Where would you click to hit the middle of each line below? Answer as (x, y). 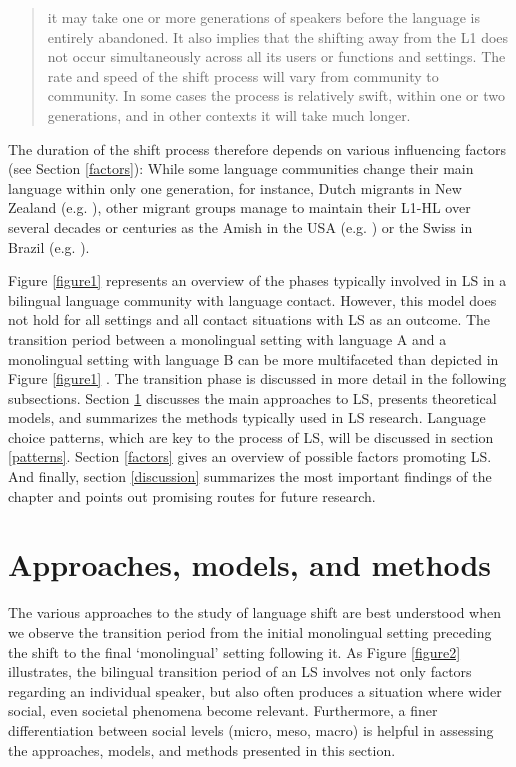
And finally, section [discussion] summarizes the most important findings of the (250, 476)
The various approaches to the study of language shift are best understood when (254, 612)
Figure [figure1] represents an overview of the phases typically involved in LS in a (257, 280)
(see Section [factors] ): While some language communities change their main (241, 168)
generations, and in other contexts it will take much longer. (229, 114)
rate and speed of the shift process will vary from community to (243, 75)
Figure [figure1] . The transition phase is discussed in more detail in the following (257, 378)
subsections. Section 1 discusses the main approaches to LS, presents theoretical (252, 397)
